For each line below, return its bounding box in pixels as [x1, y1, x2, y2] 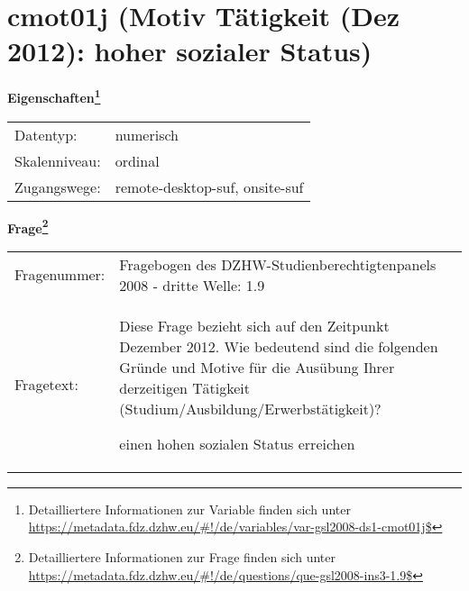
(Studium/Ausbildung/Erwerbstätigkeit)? [119, 397, 382, 419]
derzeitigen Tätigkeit [119, 377, 250, 398]
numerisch [115, 123, 179, 145]
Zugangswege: [14, 176, 101, 197]
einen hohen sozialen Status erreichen [119, 432, 355, 454]
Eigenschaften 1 [7, 86, 101, 106]
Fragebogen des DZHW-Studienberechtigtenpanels [119, 253, 437, 275]
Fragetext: [14, 374, 78, 396]
